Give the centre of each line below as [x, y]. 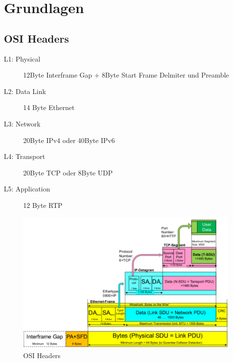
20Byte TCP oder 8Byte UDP [68, 172]
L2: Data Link [25, 91]
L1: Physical [22, 58]
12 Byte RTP [43, 205]
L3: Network [22, 123]
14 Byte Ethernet [49, 107]
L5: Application [27, 189]
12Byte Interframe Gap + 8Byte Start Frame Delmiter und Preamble [126, 75]
